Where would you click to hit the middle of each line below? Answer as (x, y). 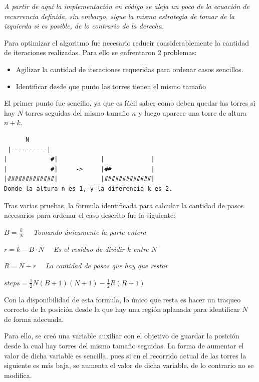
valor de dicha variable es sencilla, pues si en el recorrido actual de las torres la (125, 355)
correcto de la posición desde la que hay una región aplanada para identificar (122, 309)
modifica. (18, 375)
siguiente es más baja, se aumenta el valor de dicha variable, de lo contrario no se (129, 365)
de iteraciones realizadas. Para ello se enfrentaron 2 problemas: (100, 52)
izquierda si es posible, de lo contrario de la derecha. (84, 26)
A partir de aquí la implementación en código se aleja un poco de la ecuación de (127, 6)
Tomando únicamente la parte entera (90, 232)
